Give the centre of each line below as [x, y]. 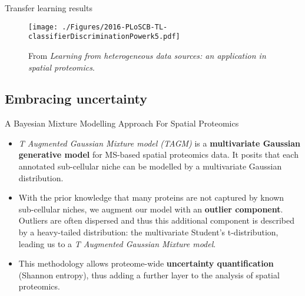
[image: [43, 27]
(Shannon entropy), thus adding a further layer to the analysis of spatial [149, 275]
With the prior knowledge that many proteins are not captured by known [151, 197]
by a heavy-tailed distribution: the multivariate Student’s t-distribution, [148, 232]
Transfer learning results [49, 8]
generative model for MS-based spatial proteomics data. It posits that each [158, 154]
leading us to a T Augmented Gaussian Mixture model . [117, 243]
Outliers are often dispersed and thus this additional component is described [156, 220]
